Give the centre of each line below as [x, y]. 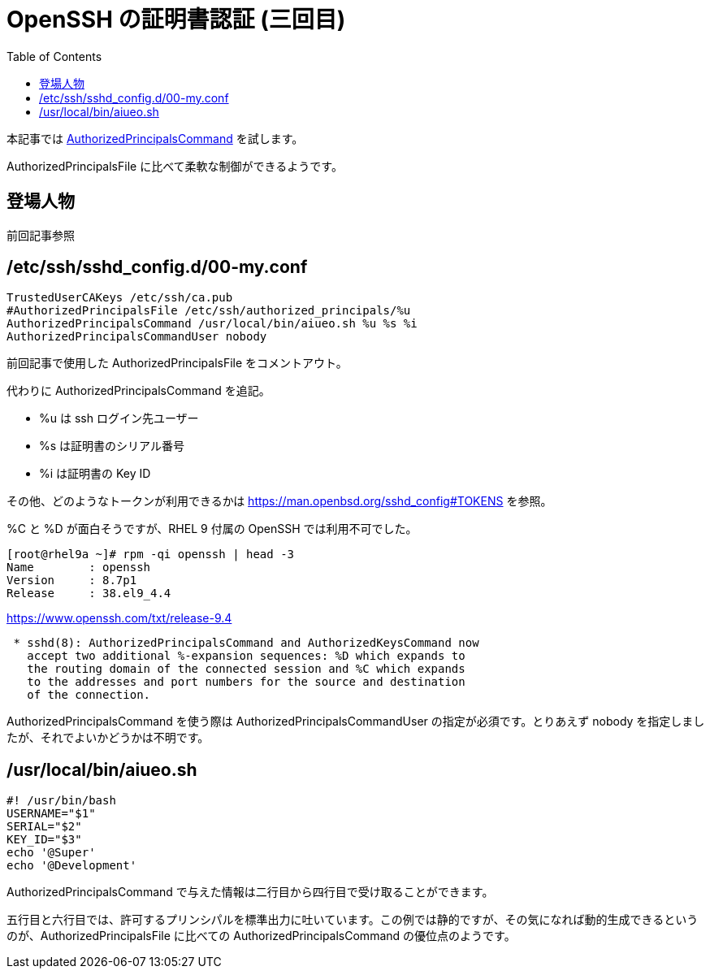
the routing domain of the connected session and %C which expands [246, 669]
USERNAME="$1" [51, 814]
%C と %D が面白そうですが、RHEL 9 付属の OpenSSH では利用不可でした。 [212, 529]
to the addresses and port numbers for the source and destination [246, 682]
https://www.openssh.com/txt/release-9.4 [119, 618]
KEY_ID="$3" [44, 840]
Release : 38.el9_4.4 [89, 594]
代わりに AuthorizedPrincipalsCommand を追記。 [139, 391]
